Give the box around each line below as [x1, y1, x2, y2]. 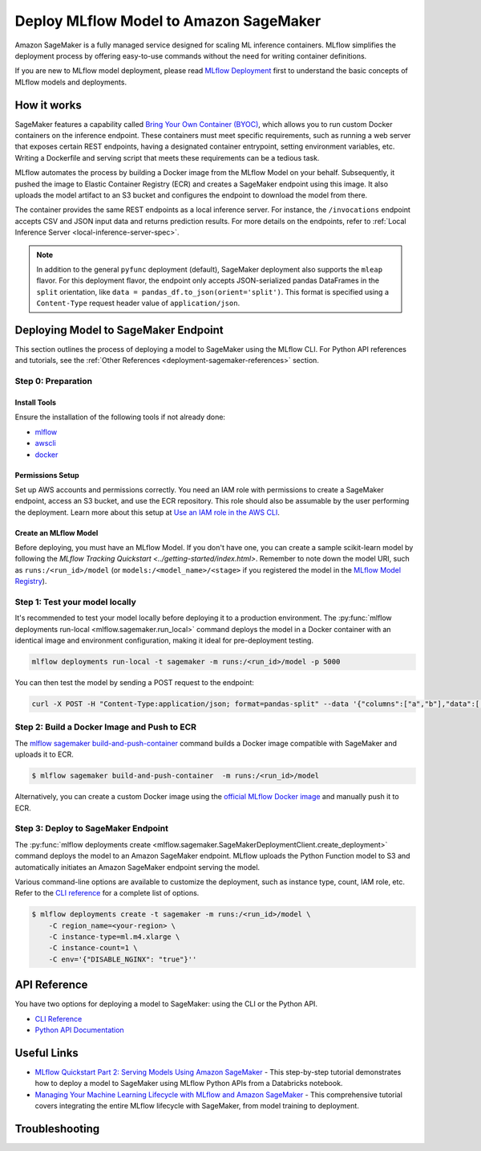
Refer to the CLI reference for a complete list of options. [14, 888, 200, 898]
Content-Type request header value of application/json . [36, 298, 240, 308]
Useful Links [14, 1046, 79, 1059]
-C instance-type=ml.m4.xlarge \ [48, 933, 180, 941]
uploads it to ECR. [14, 749, 74, 759]
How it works [14, 98, 82, 112]
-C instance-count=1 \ [48, 944, 138, 953]
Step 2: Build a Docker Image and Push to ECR [14, 721, 196, 733]
